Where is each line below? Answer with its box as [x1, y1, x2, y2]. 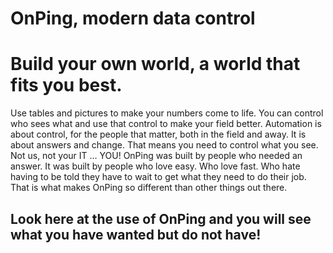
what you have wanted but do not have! [10, 226, 262, 243]
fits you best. [10, 74, 123, 97]
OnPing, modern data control [10, 7, 256, 30]
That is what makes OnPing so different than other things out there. [10, 182, 288, 194]
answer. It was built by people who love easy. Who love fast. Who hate [10, 160, 301, 172]
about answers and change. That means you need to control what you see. [10, 139, 319, 151]
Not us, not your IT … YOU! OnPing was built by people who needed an [10, 150, 303, 162]
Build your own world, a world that [10, 53, 301, 76]
